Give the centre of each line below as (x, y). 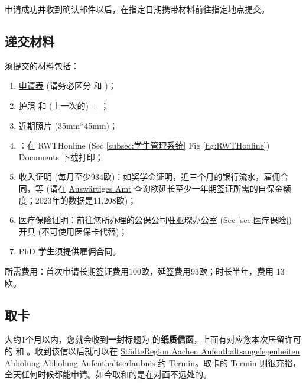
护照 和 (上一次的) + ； (64, 105)
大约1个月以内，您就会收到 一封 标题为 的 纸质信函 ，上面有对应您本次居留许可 (153, 339)
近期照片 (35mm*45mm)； (68, 125)
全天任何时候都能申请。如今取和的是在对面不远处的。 (108, 374)
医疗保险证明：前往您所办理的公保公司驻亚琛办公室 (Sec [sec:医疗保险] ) (155, 220)
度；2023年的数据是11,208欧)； (77, 200)
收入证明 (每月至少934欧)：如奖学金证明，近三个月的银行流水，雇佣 (149, 177)
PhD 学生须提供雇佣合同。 (70, 251)
